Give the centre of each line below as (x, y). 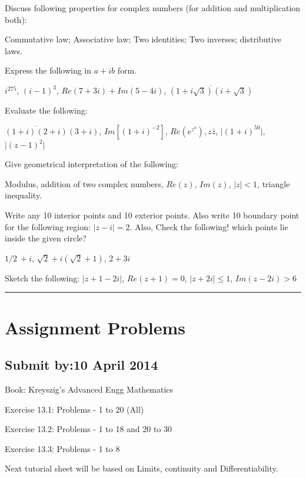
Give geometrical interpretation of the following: (92, 164)
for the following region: (48, 226)
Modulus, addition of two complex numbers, (84, 183)
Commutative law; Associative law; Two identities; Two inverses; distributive (143, 39)
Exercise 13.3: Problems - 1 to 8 (62, 448)
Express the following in (48, 70)
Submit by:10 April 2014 (82, 365)
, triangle (274, 183)
